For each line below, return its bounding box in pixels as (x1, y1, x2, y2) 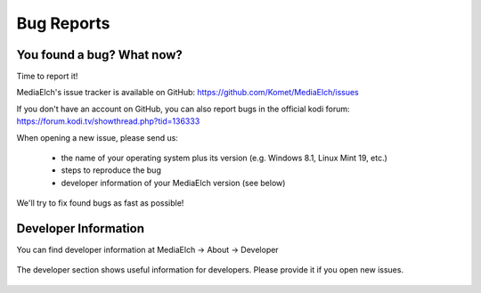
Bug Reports (16, 13, 110, 33)
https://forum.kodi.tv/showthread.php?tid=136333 (16, 116, 200, 126)
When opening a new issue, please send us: (16, 132, 178, 142)
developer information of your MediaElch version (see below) (61, 177, 286, 188)
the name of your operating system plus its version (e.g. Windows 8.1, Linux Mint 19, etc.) (61, 152, 387, 164)
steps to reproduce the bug (61, 165, 162, 175)
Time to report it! (16, 71, 78, 82)
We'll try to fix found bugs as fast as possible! (16, 198, 184, 208)
